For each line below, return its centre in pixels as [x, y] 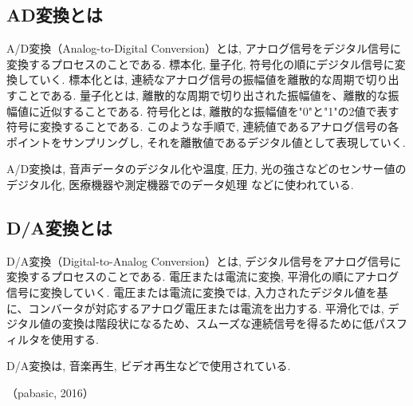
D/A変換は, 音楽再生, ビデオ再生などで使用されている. [149, 366]
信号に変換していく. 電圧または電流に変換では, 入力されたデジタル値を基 [197, 292]
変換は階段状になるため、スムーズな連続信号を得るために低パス [229, 323]
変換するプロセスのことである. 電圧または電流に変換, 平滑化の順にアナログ [203, 276]
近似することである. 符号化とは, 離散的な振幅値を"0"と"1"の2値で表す [219, 110]
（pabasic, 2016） [50, 392]
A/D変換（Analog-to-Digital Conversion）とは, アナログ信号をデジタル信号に [204, 48]
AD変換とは [55, 15]
